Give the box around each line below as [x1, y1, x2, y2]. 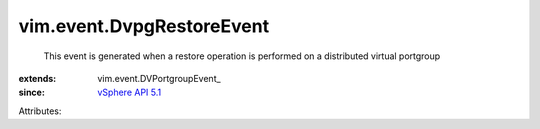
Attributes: [18, 105, 62, 117]
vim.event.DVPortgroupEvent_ [97, 72, 221, 84]
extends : [18, 72, 57, 84]
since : [18, 86, 45, 99]
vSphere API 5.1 [97, 86, 162, 99]
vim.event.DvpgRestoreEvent [18, 15, 270, 37]
